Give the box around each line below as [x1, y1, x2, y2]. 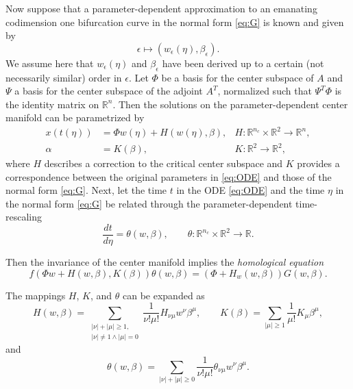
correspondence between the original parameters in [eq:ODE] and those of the [5, 169, 332, 184]
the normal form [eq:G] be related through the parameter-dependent [5, 196, 293, 210]
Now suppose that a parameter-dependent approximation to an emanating [5, 1, 317, 15]
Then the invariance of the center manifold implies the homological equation [5, 255, 324, 269]
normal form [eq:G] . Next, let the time [5, 183, 167, 197]
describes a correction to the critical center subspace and [44, 156, 283, 171]
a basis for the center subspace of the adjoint [14, 84, 203, 98]
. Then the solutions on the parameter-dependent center [112, 97, 348, 111]
